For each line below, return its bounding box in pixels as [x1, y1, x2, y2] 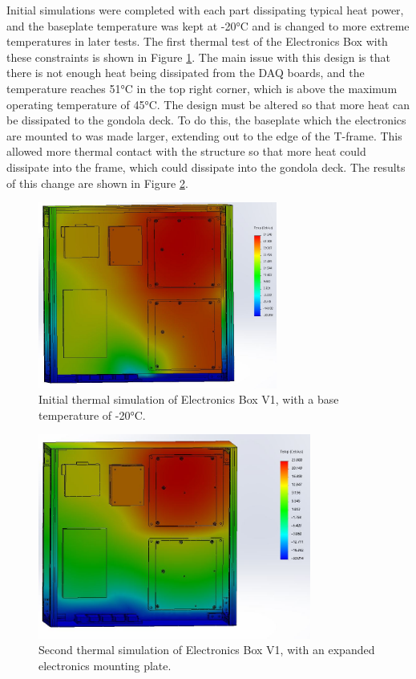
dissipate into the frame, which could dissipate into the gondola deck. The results [6, 158, 406, 175]
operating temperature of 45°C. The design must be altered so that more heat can [6, 96, 410, 112]
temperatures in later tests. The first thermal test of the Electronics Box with [6, 33, 388, 50]
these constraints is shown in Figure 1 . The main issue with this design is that [6, 48, 390, 65]
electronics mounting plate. [38, 657, 172, 673]
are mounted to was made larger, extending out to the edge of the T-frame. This [6, 127, 402, 144]
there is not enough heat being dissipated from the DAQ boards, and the [6, 64, 365, 81]
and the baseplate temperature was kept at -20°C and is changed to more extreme [6, 17, 410, 34]
